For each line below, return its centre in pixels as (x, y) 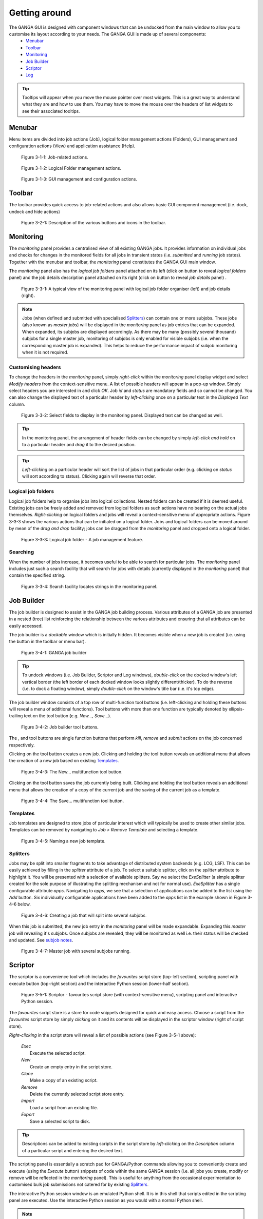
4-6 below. (20, 904)
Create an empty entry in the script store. (71, 1067)
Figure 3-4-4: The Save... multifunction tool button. (73, 801)
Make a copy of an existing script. (64, 1081)
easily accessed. (26, 626)
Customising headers (35, 367)
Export (28, 1115)
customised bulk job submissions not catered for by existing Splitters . (79, 1184)
